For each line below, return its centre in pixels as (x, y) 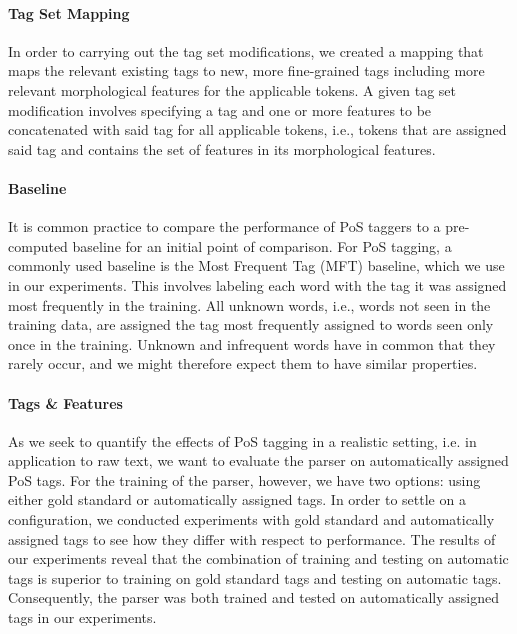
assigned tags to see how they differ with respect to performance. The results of (252, 538)
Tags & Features (65, 402)
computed (38, 245)
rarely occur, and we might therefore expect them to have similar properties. (243, 363)
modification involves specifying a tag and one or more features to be (220, 109)
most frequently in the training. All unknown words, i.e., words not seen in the (249, 304)
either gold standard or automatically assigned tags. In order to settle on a (237, 499)
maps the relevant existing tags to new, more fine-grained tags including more (246, 70)
